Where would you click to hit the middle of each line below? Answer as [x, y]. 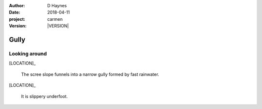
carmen [55, 19]
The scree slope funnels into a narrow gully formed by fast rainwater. [90, 74]
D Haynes [57, 6]
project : [17, 19]
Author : [17, 6]
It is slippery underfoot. [44, 96]
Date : [15, 13]
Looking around [28, 54]
